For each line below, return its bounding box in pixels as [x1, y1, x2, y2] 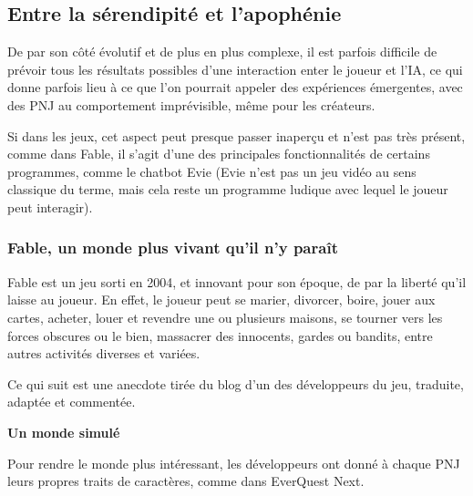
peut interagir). [7, 197, 93, 216]
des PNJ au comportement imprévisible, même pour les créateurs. [7, 95, 375, 114]
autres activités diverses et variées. [7, 344, 201, 363]
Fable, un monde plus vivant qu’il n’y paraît [7, 236, 338, 259]
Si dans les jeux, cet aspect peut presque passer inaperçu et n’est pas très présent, [7, 126, 466, 145]
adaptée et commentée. [7, 392, 136, 411]
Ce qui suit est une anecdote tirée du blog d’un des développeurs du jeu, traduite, [7, 374, 464, 393]
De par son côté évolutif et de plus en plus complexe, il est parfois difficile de [7, 42, 437, 61]
